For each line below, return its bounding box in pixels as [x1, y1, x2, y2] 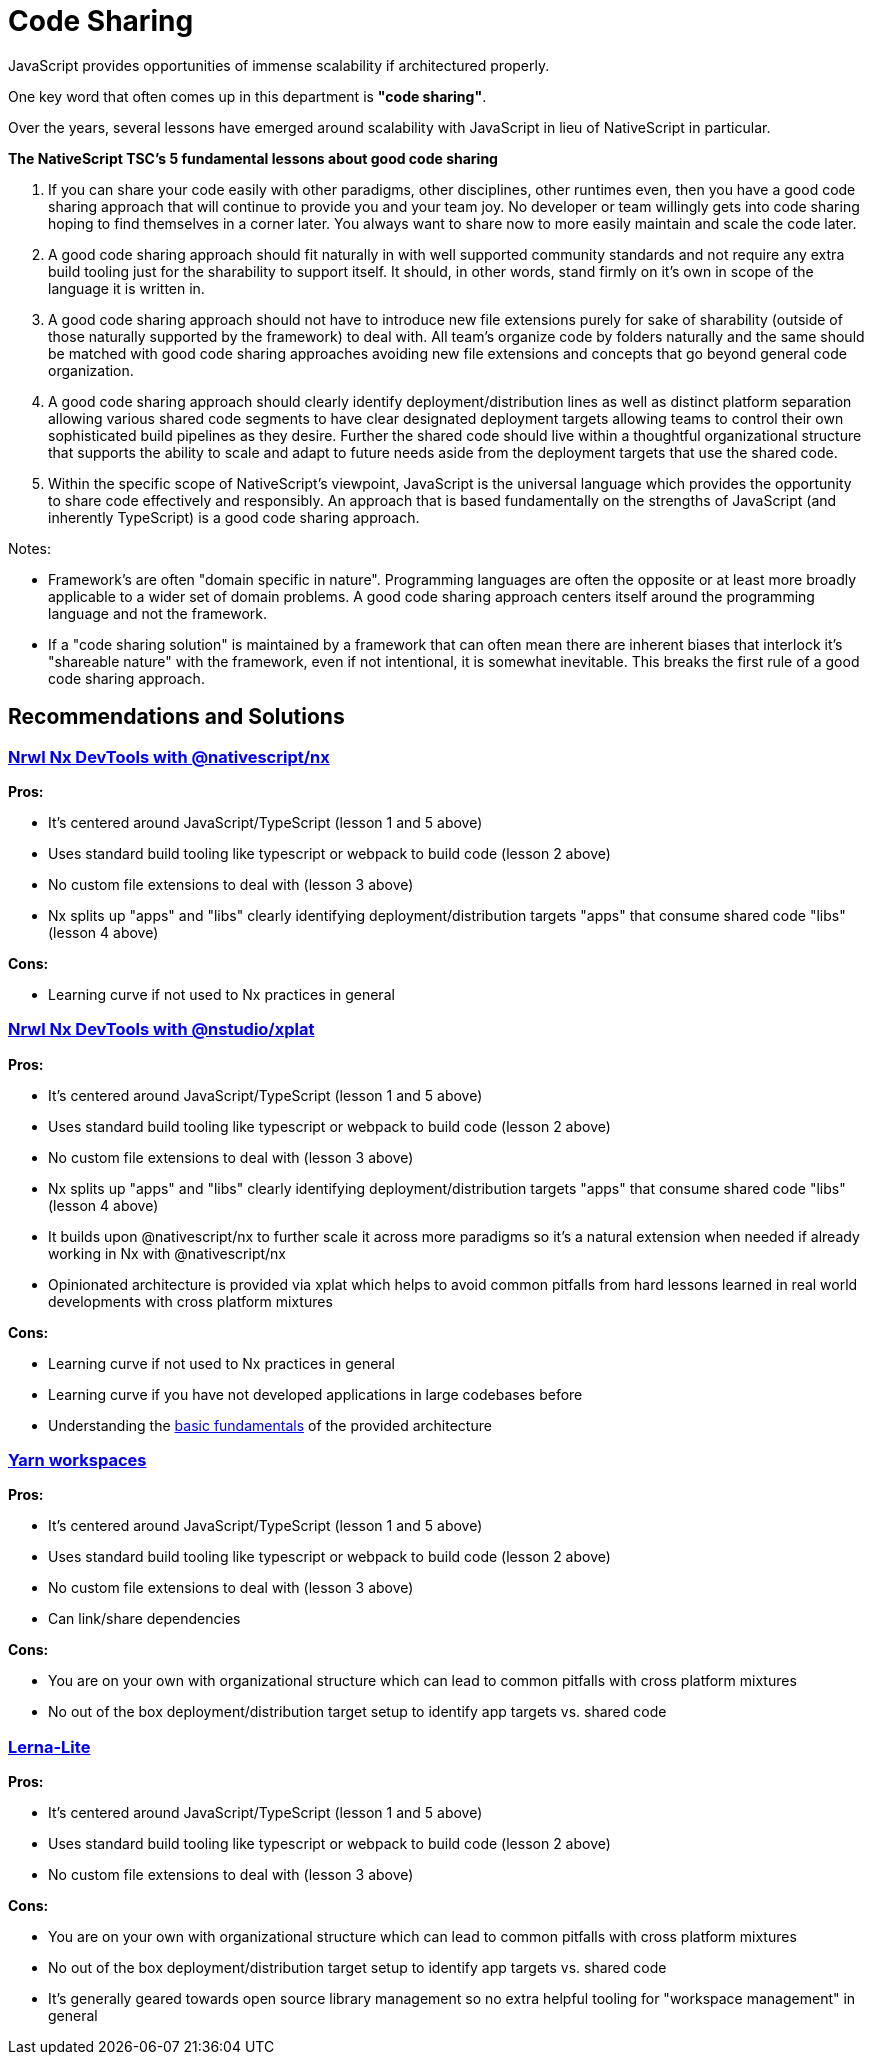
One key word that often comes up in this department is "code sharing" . [8, 87, 487, 105]
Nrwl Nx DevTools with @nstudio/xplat [8, 1019, 315, 1040]
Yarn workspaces [8, 1450, 147, 1471]
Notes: [8, 539, 51, 557]
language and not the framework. [48, 604, 268, 622]
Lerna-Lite [8, 1736, 91, 1757]
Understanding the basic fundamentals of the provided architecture [48, 1416, 492, 1434]
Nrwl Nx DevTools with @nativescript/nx [8, 746, 330, 767]
